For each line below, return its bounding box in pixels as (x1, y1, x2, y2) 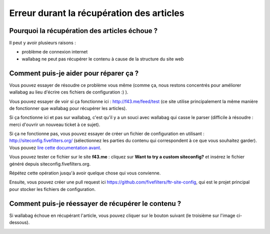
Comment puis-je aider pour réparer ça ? (9, 69, 139, 77)
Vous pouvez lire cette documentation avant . (9, 144, 101, 150)
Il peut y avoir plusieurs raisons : (9, 40, 76, 46)
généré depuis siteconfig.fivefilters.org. (9, 160, 91, 167)
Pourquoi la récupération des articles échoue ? (9, 26, 158, 35)
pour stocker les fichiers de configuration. (9, 186, 96, 192)
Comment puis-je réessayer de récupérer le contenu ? (9, 199, 181, 207)
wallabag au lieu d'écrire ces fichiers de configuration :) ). (9, 89, 128, 95)
